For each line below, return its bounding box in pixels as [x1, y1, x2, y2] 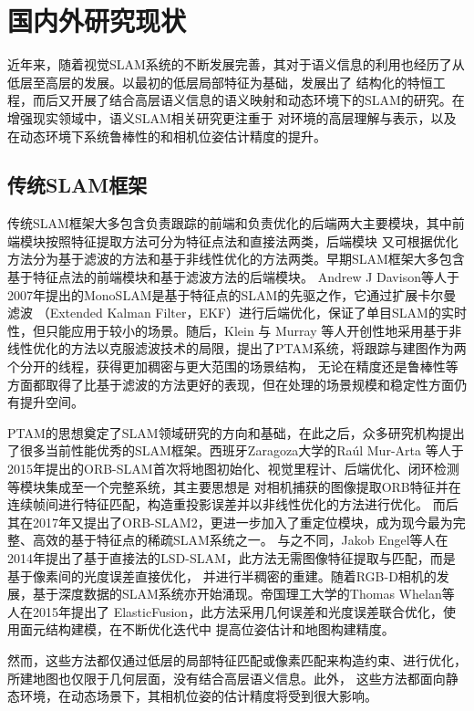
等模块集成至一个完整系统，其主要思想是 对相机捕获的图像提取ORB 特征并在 [7, 476, 461, 496]
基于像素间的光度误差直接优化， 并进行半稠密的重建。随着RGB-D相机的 [7, 566, 437, 585]
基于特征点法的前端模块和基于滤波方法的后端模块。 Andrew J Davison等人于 [7, 267, 459, 287]
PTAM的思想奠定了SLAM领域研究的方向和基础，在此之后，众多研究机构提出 [7, 423, 465, 442]
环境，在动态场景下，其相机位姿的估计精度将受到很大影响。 [19, 686, 377, 706]
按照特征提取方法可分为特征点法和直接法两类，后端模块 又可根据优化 [45, 231, 459, 250]
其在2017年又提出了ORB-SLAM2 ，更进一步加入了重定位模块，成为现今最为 [7, 512, 453, 531]
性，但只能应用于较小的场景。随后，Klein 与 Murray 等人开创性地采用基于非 [7, 320, 462, 340]
